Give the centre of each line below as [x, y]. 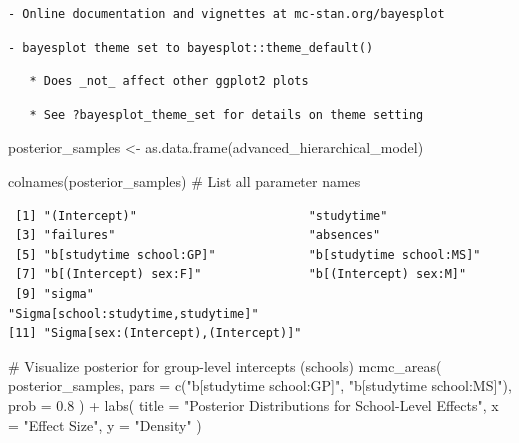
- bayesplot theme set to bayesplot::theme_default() [191, 47]
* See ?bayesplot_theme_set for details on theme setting [226, 114]
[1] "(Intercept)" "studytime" [201, 215]
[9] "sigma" [54, 293]
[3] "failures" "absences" [198, 235]
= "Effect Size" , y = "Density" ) [105, 424]
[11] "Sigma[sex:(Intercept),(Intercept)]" [155, 333]
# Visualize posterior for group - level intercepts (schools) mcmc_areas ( [225, 365]
